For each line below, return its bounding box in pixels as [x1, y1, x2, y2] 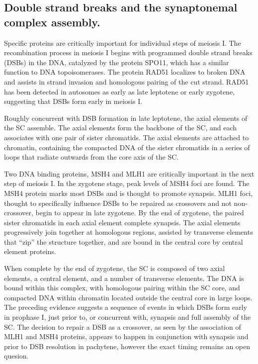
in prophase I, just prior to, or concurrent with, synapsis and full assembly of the [4, 312, 251, 322]
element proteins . [4, 246, 56, 257]
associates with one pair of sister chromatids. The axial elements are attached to [4, 132, 249, 142]
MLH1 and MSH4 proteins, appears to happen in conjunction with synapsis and [4, 331, 249, 342]
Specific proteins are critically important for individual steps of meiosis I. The [4, 37, 241, 48]
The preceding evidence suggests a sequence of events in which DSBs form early [4, 302, 247, 312]
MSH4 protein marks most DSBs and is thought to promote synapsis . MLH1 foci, [4, 187, 253, 198]
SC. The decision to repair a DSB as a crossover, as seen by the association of [4, 321, 241, 332]
